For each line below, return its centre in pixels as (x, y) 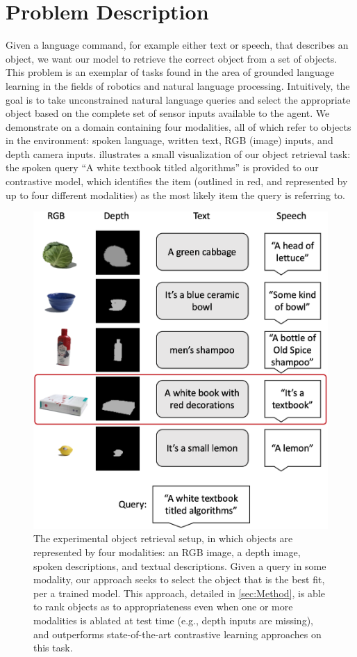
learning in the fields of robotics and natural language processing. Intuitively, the (178, 85)
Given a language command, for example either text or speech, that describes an (177, 45)
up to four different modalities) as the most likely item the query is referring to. (175, 195)
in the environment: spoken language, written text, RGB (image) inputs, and (169, 140)
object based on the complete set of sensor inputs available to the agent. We (168, 113)
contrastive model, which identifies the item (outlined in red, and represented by (177, 181)
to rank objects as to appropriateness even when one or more (163, 607)
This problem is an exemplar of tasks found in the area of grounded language (170, 72)
